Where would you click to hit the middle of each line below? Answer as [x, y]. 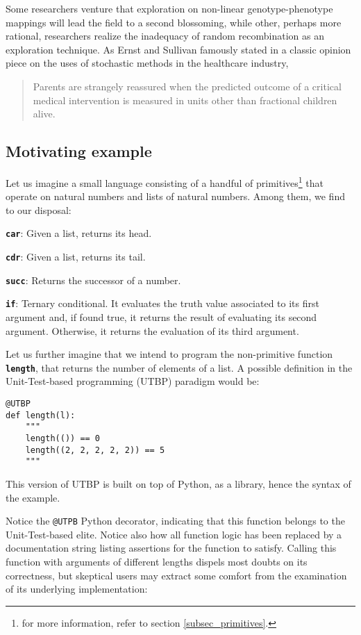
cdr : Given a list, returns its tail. [76, 257]
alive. [44, 114]
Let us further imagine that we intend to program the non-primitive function [169, 354]
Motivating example [79, 151]
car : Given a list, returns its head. [79, 233]
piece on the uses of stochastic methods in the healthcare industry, [147, 63]
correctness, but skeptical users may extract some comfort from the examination [176, 575]
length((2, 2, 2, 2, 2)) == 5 [95, 450]
